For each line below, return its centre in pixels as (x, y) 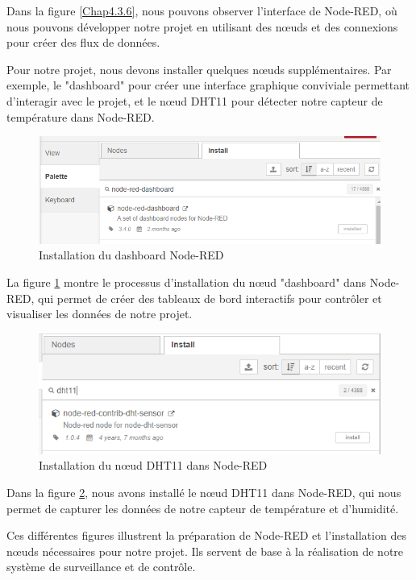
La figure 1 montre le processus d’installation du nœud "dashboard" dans (187, 282)
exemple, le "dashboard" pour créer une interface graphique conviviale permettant (208, 85)
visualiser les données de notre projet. (100, 314)
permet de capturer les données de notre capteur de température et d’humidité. (203, 508)
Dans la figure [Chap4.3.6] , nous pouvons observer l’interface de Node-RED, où (202, 10)
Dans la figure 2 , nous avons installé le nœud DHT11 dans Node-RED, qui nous (204, 492)
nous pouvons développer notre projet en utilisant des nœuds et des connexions (202, 26)
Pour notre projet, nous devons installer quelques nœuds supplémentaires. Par (199, 69)
